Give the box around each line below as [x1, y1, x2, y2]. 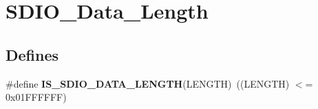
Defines [6, 43, 59, 65]
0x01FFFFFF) [6, 90, 67, 104]
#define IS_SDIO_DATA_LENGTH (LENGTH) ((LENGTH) [6, 76, 290, 90]
